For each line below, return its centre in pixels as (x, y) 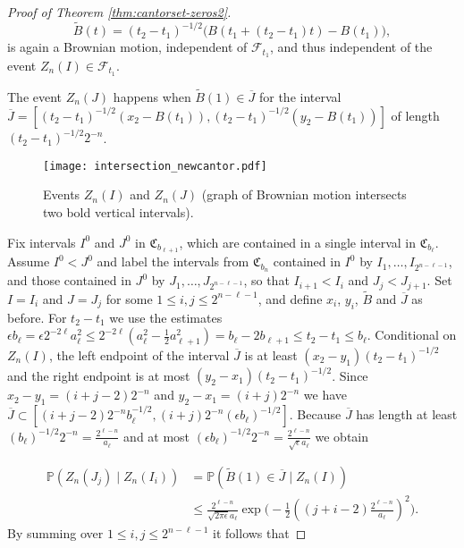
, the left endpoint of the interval (139, 354)
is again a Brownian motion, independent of (127, 47)
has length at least (407, 414)
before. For (37, 317)
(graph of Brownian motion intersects (304, 194)
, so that (266, 280)
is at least (271, 354)
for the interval (300, 97)
